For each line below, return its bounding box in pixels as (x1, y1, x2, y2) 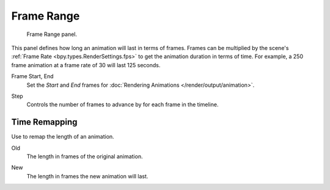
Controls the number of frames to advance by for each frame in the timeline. (26, 101, 219, 108)
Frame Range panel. (26, 31, 78, 38)
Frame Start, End (11, 73, 54, 80)
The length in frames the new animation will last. (26, 172, 148, 180)
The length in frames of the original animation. (26, 153, 143, 160)
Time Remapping (11, 117, 78, 128)
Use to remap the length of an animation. (11, 133, 114, 141)
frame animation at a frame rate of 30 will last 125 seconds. (11, 61, 161, 68)
